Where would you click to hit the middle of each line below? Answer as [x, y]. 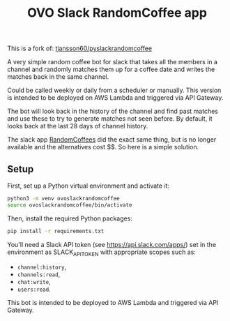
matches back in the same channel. [58, 77]
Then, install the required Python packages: [70, 218]
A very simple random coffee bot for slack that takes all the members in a [113, 62]
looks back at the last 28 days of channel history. [78, 126]
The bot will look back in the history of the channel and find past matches [113, 111]
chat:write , [34, 282]
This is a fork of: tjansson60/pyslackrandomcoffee [79, 48]
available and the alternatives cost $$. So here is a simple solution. [103, 147]
